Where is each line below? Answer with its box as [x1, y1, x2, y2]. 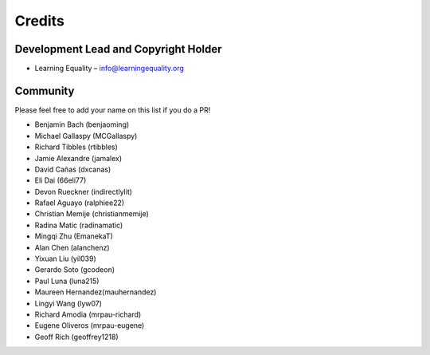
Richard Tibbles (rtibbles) [34, 142, 119, 152]
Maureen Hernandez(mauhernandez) [34, 287, 157, 297]
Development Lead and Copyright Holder [14, 42, 222, 56]
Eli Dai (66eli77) [34, 176, 87, 185]
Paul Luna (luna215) [34, 276, 100, 286]
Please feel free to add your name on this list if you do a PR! [14, 105, 211, 115]
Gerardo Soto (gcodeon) [34, 265, 115, 274]
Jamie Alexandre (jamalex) [34, 153, 123, 163]
